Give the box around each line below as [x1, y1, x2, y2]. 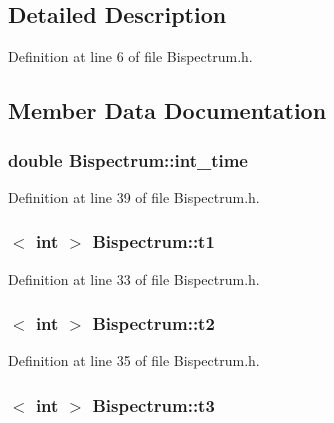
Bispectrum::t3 [92, 392, 215, 417]
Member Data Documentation [8, 95, 327, 126]
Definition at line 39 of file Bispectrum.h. [8, 186, 260, 207]
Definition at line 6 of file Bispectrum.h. [8, 46, 253, 67]
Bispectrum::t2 [92, 311, 215, 336]
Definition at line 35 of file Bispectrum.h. [8, 350, 260, 371]
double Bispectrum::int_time [8, 147, 248, 172]
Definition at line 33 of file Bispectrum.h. [8, 268, 260, 289]
